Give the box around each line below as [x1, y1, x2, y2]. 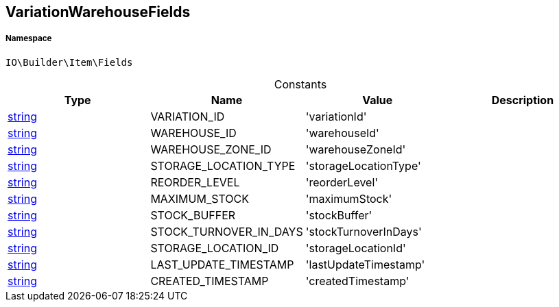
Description [491, 93, 554, 107]
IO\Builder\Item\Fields [5, 56, 133, 68]
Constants [274, 77, 327, 91]
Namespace [5, 34, 52, 44]
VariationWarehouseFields [5, 3, 191, 21]
